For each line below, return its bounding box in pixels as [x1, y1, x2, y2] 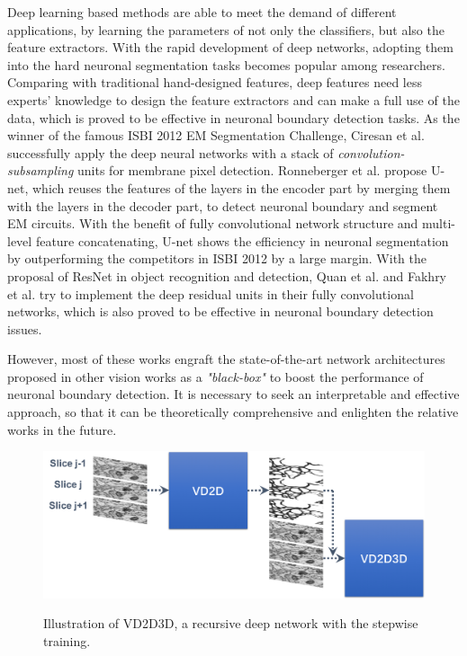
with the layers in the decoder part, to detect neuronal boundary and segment [7, 196, 438, 215]
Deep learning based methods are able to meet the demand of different [7, 3, 397, 21]
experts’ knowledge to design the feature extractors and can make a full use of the [7, 90, 460, 109]
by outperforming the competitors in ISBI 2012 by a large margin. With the [7, 249, 427, 268]
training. [43, 631, 91, 650]
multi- [422, 214, 455, 233]
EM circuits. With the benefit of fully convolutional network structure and [7, 214, 418, 233]
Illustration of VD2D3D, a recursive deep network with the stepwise [43, 614, 418, 633]
